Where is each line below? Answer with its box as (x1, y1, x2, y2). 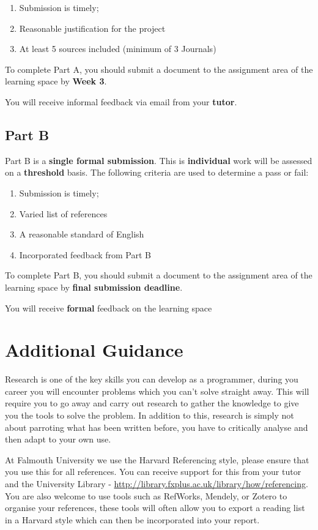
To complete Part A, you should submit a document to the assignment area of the (5, 62, 313, 75)
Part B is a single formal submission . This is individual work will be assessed (5, 154, 312, 166)
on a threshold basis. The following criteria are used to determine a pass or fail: (5, 166, 309, 179)
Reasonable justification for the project (19, 21, 166, 34)
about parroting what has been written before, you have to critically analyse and (5, 420, 308, 433)
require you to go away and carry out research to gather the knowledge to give (5, 397, 299, 409)
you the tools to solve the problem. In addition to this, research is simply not (5, 409, 294, 422)
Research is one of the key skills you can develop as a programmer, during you (5, 373, 298, 386)
